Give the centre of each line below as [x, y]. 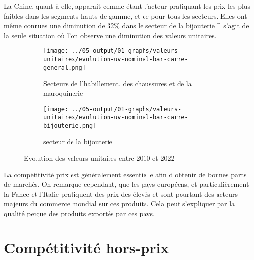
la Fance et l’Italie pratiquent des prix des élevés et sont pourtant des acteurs [121, 194]
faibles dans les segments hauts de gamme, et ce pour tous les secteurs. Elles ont [126, 16]
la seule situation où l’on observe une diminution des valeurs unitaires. [110, 35]
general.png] [65, 67]
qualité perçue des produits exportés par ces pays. [79, 213]
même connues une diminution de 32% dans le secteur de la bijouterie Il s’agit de [127, 25]
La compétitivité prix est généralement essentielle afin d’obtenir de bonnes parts [125, 174]
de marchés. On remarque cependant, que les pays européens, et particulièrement [127, 184]
